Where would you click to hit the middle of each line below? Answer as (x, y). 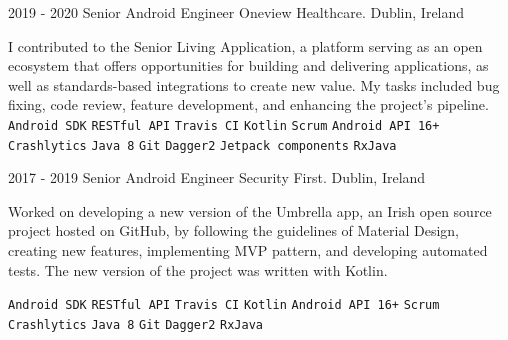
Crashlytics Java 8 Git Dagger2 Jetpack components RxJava (202, 145)
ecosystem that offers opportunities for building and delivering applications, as (248, 65)
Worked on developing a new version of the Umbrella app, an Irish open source (250, 210)
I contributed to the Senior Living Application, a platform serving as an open (245, 45)
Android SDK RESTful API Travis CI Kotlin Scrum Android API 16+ (224, 125)
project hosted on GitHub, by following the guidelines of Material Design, (233, 230)
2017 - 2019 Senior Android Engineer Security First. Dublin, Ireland (217, 177)
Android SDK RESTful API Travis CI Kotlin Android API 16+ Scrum (224, 305)
